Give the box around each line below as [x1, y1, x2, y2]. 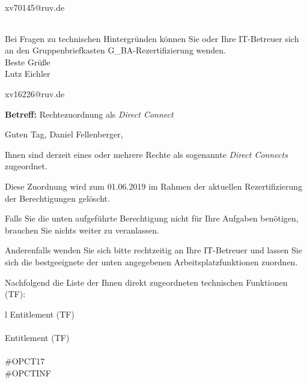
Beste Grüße [5, 55, 50, 68]
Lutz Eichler [5, 67, 50, 80]
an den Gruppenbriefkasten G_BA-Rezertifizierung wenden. [5, 44, 226, 56]
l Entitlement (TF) [5, 307, 74, 320]
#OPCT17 [5, 355, 45, 367]
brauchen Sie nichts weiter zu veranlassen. [5, 223, 159, 236]
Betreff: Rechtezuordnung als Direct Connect [5, 107, 174, 120]
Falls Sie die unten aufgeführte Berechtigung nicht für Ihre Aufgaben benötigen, [5, 212, 299, 225]
